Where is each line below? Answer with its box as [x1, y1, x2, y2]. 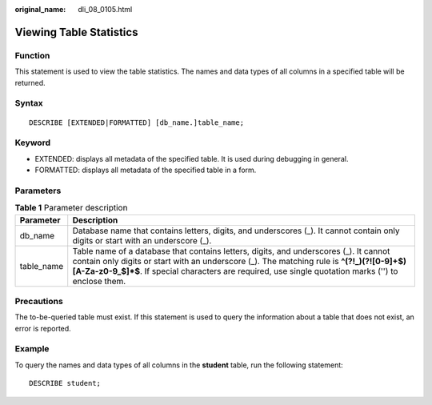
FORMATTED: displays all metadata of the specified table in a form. [34, 165, 257, 175]
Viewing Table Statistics [14, 25, 138, 39]
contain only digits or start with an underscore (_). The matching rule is [72, 255, 339, 267]
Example [14, 343, 50, 355]
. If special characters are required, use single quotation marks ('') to [139, 265, 398, 276]
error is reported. [14, 323, 71, 333]
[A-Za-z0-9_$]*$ [72, 265, 140, 276]
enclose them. [72, 275, 126, 287]
